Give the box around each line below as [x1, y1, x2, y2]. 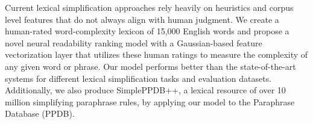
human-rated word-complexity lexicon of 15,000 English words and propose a [5, 25, 289, 37]
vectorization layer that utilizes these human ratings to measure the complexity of [5, 48, 308, 61]
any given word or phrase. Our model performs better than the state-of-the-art [5, 60, 296, 72]
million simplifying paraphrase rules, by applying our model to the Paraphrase [5, 95, 295, 108]
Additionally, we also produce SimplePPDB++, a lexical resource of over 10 [5, 84, 286, 96]
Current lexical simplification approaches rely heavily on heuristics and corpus [5, 1, 294, 13]
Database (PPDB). [5, 107, 75, 120]
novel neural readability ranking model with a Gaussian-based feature [5, 36, 262, 49]
